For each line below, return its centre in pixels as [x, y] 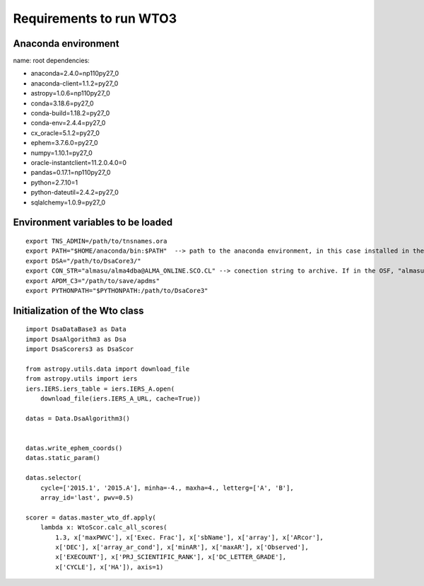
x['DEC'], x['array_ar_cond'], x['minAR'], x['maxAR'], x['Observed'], [182, 547]
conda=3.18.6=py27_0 [63, 103]
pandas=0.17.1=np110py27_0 [71, 173]
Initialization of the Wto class [78, 310]
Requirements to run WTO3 [95, 18]
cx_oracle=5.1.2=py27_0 [65, 133]
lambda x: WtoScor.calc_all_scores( [104, 528]
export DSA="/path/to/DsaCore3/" [83, 261]
